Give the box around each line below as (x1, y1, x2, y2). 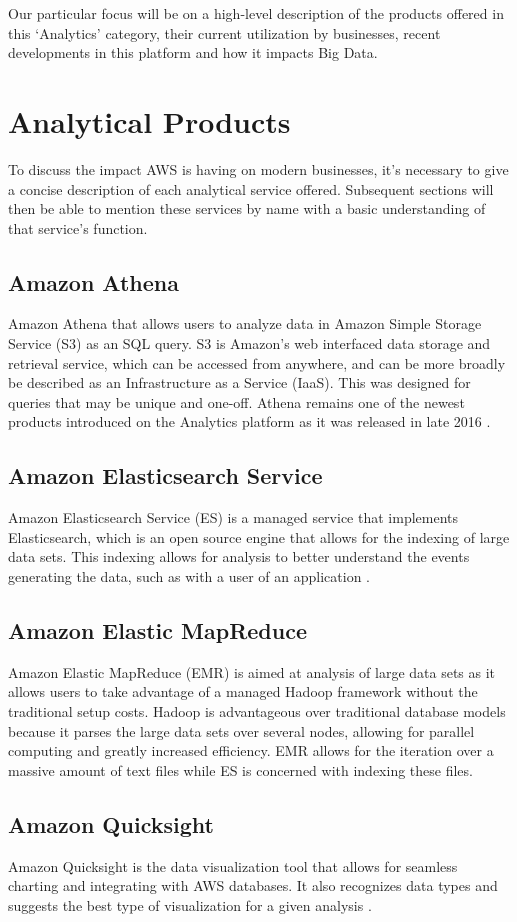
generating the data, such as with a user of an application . (8, 566, 370, 587)
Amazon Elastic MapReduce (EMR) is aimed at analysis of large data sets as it (8, 661, 496, 682)
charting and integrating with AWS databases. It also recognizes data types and (8, 875, 498, 896)
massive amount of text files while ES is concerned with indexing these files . (8, 759, 474, 780)
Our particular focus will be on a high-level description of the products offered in (8, 3, 504, 23)
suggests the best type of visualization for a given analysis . (8, 894, 372, 915)
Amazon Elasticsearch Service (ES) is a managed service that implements (8, 507, 459, 528)
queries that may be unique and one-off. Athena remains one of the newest (8, 391, 465, 412)
